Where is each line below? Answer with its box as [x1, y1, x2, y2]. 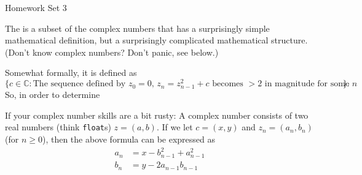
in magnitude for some [264, 80, 350, 89]
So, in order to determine [5, 88, 100, 101]
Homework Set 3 [5, 1, 67, 13]
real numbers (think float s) [5, 121, 111, 133]
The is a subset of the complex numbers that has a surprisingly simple [5, 21, 270, 34]
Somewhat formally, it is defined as [5, 66, 137, 79]
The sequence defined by [33, 80, 126, 89]
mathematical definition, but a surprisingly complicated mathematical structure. [5, 34, 308, 47]
